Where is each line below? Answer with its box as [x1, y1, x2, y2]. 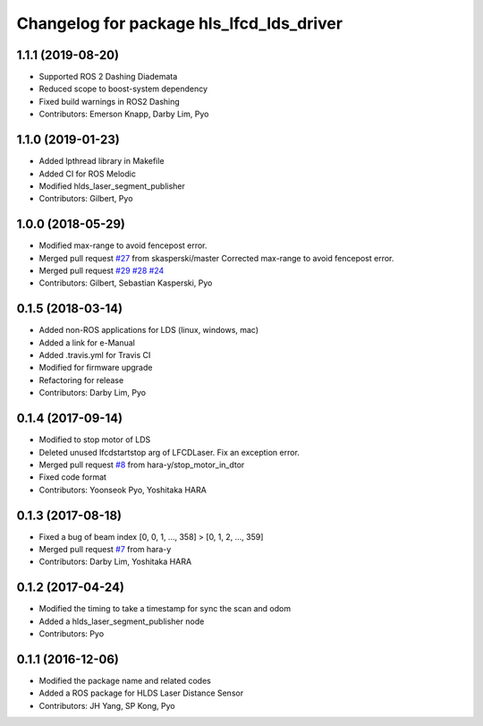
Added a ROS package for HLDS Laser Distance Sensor [38, 688, 244, 698]
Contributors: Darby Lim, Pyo [38, 388, 147, 398]
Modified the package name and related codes [38, 676, 212, 686]
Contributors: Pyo [38, 628, 105, 639]
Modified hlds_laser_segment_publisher [38, 180, 185, 192]
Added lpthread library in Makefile [38, 156, 165, 167]
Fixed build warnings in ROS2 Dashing [38, 96, 181, 107]
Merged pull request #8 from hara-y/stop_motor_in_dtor [38, 459, 245, 470]
